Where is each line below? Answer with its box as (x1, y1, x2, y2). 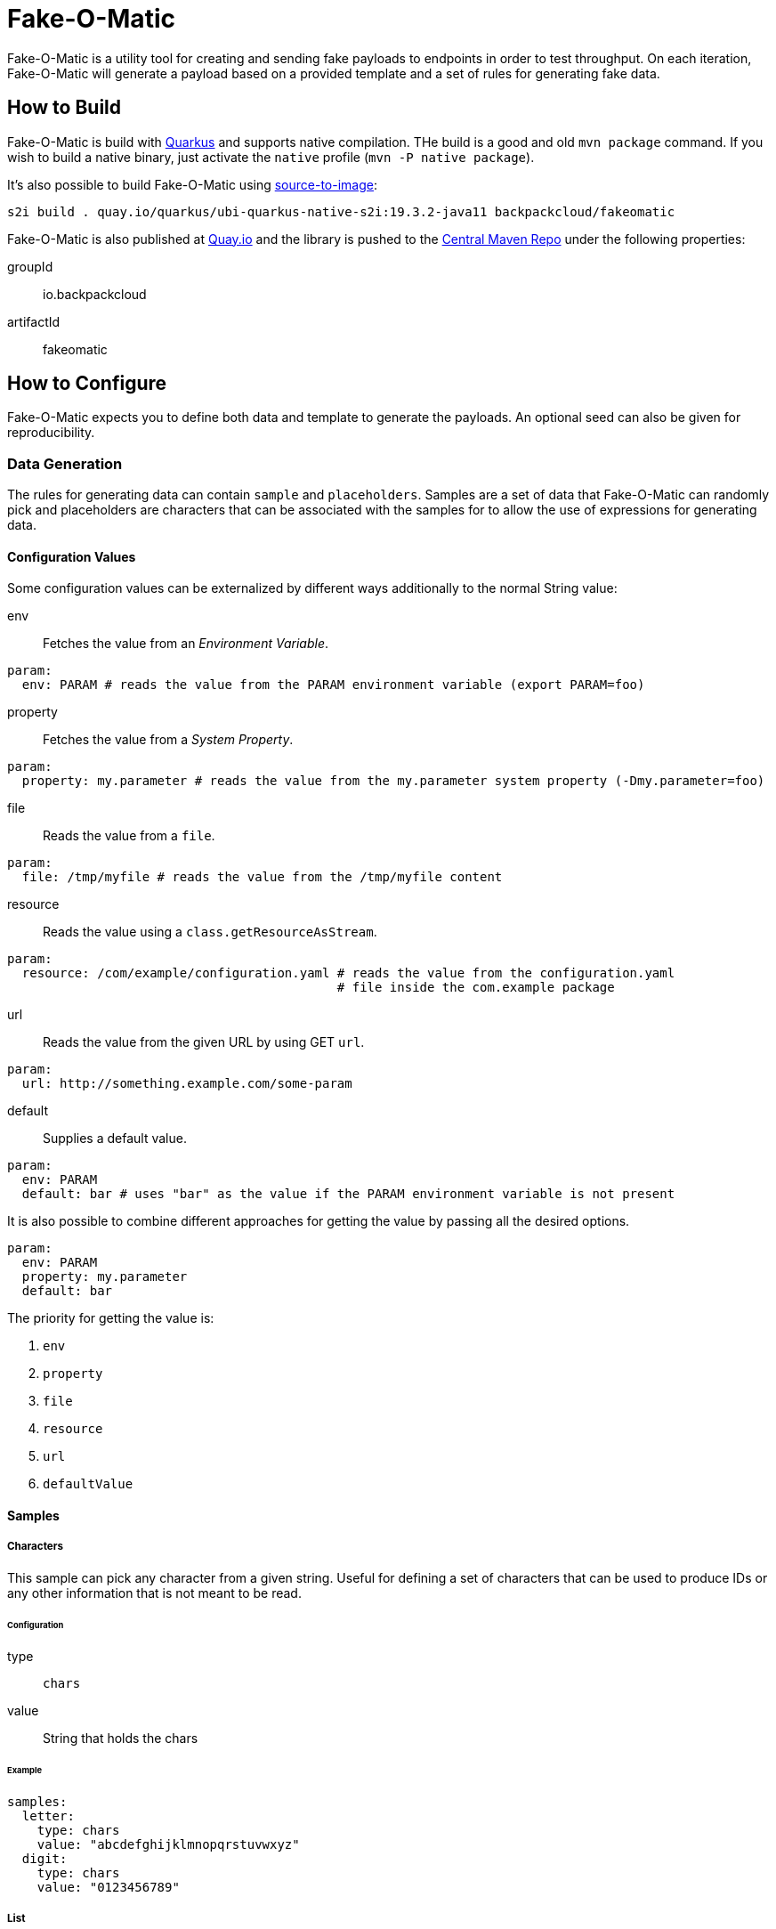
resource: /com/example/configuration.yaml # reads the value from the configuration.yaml (21, 966, 675, 981)
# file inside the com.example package (336, 980, 615, 995)
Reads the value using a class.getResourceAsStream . (43, 924, 377, 940)
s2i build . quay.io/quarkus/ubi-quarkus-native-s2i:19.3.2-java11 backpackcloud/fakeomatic (7, 204, 675, 219)
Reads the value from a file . (43, 828, 215, 844)
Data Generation (7, 454, 123, 473)
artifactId (7, 313, 61, 329)
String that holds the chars (43, 1730, 198, 1747)
